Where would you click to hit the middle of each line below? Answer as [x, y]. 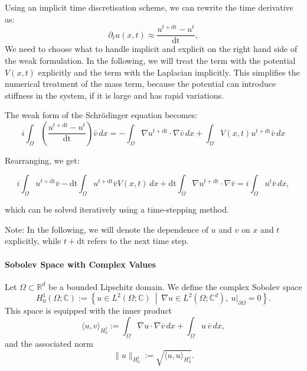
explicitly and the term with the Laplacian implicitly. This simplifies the [169, 72]
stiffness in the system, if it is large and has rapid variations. [114, 95]
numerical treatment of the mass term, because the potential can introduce [141, 84]
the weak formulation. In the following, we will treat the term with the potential [150, 60]
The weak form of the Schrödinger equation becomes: [101, 115]
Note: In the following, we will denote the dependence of [107, 229]
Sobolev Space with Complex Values [80, 264]
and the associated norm [49, 343]
